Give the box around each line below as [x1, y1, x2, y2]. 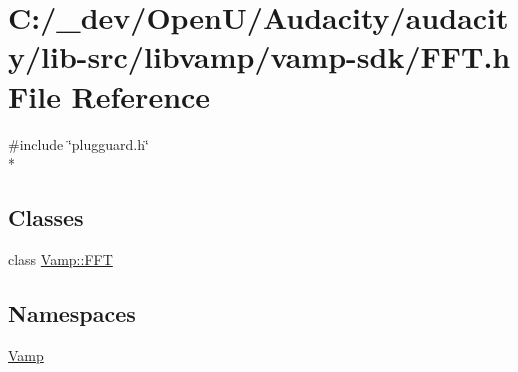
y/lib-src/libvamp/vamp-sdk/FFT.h [8, 36, 511, 77]
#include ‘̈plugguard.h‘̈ [8, 133, 149, 154]
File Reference [8, 75, 211, 116]
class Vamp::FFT [8, 248, 113, 269]
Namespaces [8, 297, 136, 328]
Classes [8, 202, 84, 233]
